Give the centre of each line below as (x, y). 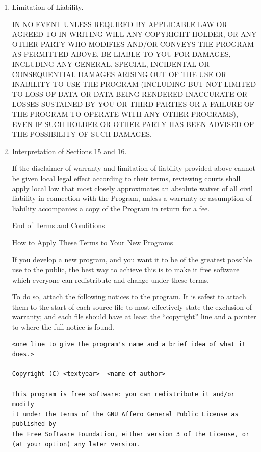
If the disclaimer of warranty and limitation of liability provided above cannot (134, 168)
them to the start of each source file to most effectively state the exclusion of (132, 306)
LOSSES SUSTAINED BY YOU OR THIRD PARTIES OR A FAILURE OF (133, 104)
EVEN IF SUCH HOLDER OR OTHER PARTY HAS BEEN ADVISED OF (133, 124)
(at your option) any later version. (76, 444)
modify (23, 404)
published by (34, 424)
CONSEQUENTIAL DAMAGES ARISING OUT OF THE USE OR (119, 74)
